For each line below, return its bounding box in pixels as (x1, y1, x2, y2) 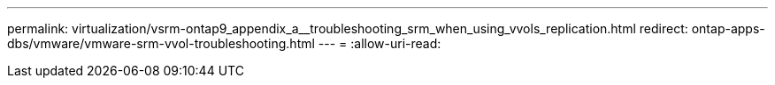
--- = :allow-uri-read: (318, 36, 441, 51)
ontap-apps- (691, 21, 765, 36)
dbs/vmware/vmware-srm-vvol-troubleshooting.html (7, 36, 315, 51)
